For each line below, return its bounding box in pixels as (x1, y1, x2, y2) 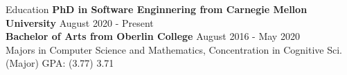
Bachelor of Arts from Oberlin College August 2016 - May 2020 (6, 29, 300, 43)
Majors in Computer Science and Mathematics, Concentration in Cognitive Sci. (6, 42, 343, 56)
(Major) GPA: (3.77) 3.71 (6, 56, 114, 70)
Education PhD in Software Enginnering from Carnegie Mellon (6, 2, 308, 16)
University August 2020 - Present (6, 15, 154, 30)
